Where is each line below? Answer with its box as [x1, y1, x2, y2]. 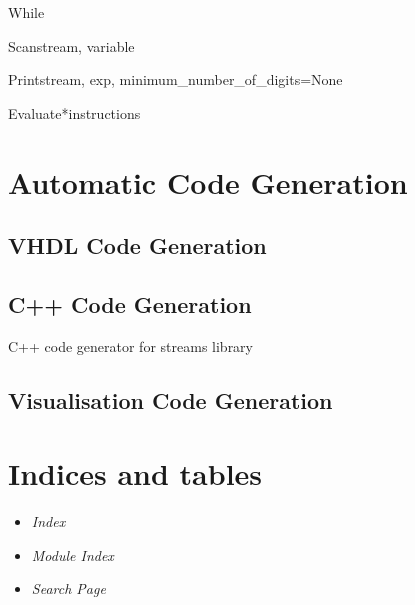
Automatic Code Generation [8, 161, 408, 202]
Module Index [31, 544, 114, 565]
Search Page [31, 578, 106, 599]
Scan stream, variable [8, 35, 135, 56]
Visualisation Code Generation [8, 384, 333, 415]
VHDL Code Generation [8, 230, 267, 261]
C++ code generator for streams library [8, 335, 253, 356]
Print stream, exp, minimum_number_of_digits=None [8, 69, 343, 90]
